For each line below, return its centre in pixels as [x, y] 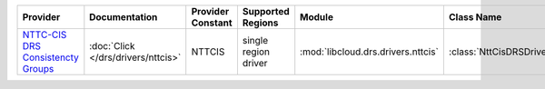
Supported [266, 11]
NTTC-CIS [45, 35]
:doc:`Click [112, 46]
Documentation [124, 17]
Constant [212, 23]
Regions [260, 23]
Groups [38, 69]
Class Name [475, 17]
